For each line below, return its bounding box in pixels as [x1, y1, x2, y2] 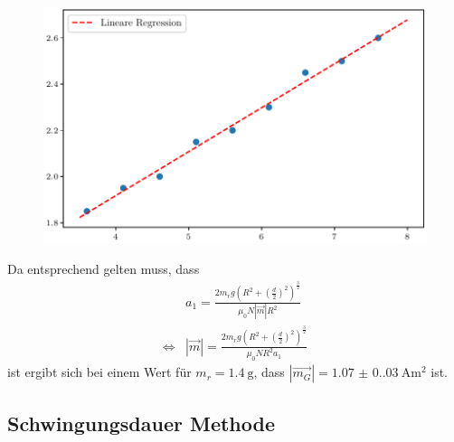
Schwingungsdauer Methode [7, 409, 275, 437]
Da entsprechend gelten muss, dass [7, 259, 200, 278]
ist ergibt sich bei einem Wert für [7, 362, 192, 381]
